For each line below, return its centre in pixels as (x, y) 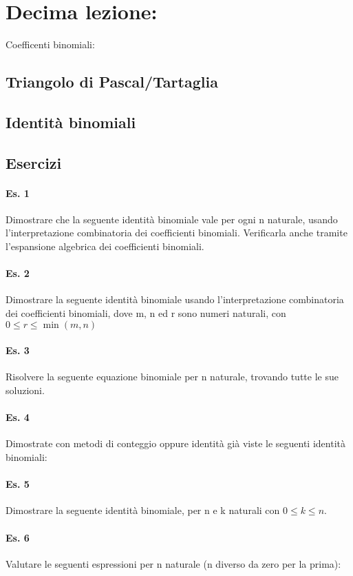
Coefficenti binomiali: (50, 44)
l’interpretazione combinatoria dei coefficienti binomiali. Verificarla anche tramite (176, 233)
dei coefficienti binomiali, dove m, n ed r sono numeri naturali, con (146, 313)
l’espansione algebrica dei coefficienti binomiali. (105, 246)
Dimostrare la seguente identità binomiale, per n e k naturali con (143, 510)
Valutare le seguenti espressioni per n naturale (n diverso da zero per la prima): (173, 563)
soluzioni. (25, 390)
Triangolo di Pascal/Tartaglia (112, 82)
